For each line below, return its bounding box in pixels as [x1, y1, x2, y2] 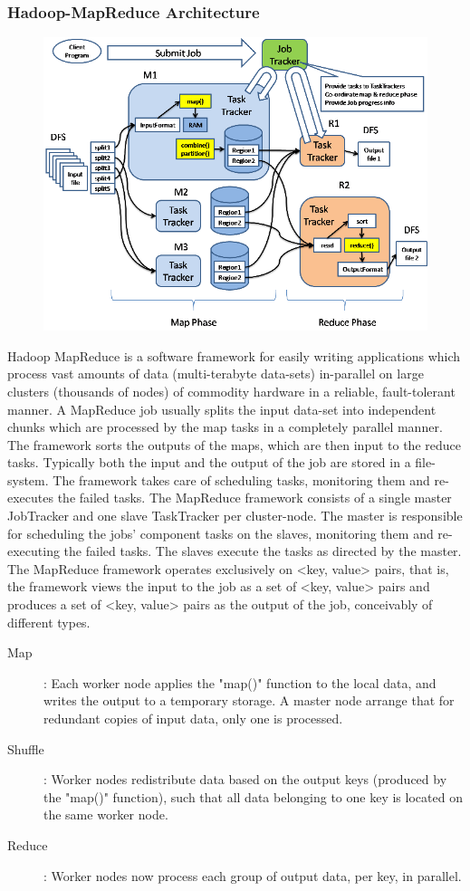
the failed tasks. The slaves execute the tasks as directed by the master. [63, 541, 462, 560]
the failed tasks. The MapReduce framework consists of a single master [57, 488, 452, 507]
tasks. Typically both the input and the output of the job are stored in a [7, 453, 411, 472]
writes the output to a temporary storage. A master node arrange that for [43, 691, 455, 710]
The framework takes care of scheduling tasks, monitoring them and [53, 470, 430, 489]
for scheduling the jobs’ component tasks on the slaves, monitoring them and [7, 523, 434, 542]
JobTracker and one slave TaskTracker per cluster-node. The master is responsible [7, 506, 463, 525]
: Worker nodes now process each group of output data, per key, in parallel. [43, 866, 462, 885]
